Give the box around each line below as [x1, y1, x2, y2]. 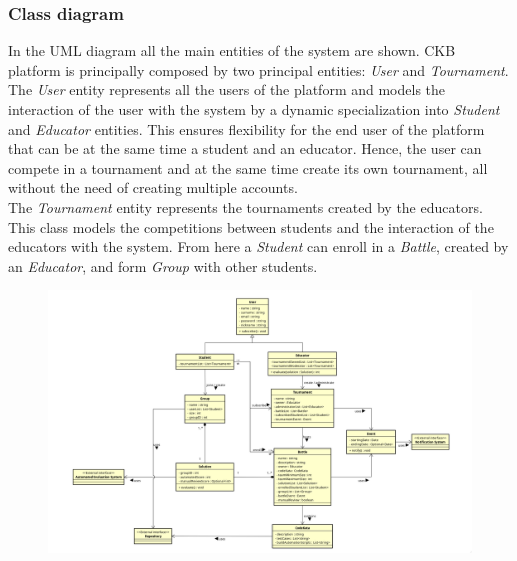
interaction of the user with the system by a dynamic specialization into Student [8, 99, 500, 119]
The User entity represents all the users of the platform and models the [8, 79, 446, 100]
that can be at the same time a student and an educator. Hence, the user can [8, 138, 482, 159]
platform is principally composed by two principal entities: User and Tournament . [8, 59, 509, 80]
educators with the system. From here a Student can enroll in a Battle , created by [8, 236, 509, 257]
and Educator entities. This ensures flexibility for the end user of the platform [8, 118, 485, 139]
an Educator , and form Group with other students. [8, 255, 318, 276]
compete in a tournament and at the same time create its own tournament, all [8, 157, 488, 178]
